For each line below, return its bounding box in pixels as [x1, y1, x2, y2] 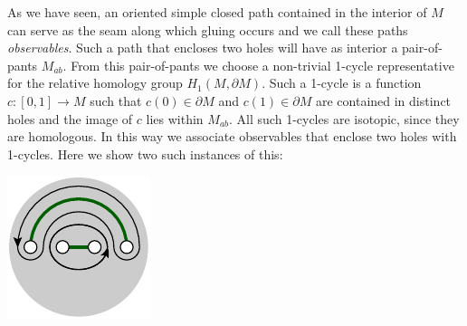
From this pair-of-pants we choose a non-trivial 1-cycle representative [71, 55, 454, 74]
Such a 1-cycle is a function [269, 73, 422, 92]
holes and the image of [7, 109, 133, 128]
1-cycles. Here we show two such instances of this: [7, 144, 283, 163]
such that [90, 91, 142, 110]
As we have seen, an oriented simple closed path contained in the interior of [7, 3, 427, 21]
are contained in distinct [315, 91, 452, 110]
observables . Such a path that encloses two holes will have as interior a [7, 38, 398, 57]
